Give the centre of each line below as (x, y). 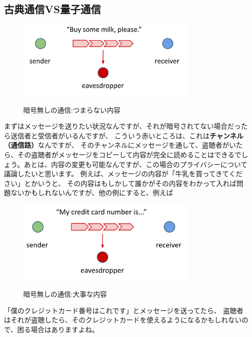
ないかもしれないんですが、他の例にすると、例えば (92, 193)
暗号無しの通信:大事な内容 (65, 294)
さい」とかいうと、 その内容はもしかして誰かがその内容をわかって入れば (120, 183)
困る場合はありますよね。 (58, 329)
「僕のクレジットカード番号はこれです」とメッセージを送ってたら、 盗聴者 (124, 310)
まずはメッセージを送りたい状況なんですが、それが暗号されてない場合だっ (123, 126)
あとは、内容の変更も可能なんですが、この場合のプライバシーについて (136, 164)
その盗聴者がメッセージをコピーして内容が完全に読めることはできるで (129, 154)
